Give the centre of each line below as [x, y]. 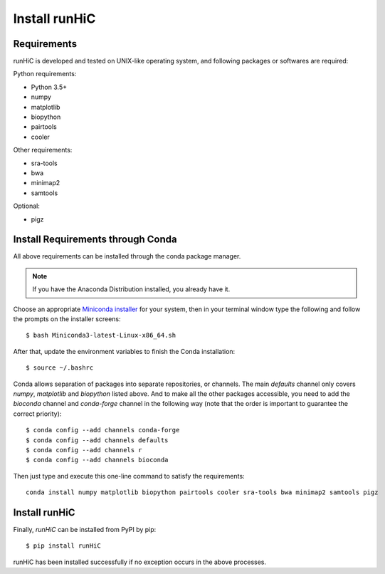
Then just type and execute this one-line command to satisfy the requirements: [129, 476]
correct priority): [37, 414]
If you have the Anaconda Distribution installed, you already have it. [131, 289]
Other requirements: [43, 150]
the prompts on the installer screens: [67, 319]
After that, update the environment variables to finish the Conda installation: [124, 351]
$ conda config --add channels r [84, 450]
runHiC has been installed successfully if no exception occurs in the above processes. [140, 562]
